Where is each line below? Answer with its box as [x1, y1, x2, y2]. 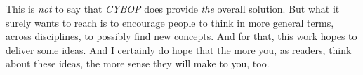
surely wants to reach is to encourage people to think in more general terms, [6, 15, 334, 29]
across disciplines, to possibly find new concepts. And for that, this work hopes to [6, 29, 357, 43]
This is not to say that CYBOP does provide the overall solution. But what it [6, 1, 340, 15]
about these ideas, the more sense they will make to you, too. [6, 56, 270, 71]
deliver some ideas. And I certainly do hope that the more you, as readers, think [6, 42, 352, 57]
